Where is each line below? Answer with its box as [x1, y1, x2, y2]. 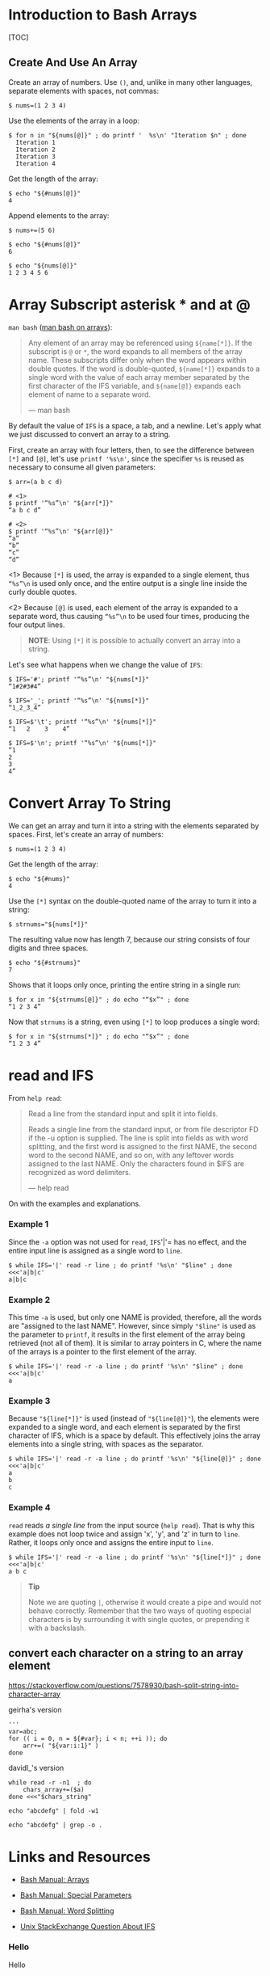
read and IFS [8, 1066, 94, 1085]
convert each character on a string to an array [8, 1646, 243, 1660]
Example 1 [8, 1219, 49, 1230]
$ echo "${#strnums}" [8, 959, 81, 967]
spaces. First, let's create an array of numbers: [8, 829, 164, 839]
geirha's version [8, 1704, 62, 1714]
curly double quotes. [8, 587, 77, 596]
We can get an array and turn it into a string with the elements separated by [8, 820, 260, 830]
